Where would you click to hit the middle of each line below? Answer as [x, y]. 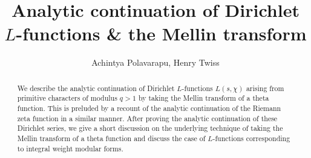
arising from [265, 88]
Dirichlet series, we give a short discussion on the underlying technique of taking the [150, 128]
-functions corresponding [251, 138]
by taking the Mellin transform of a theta [204, 98]
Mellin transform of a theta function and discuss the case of [111, 138]
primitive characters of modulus [67, 98]
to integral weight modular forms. [70, 148]
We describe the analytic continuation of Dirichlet [96, 88]
